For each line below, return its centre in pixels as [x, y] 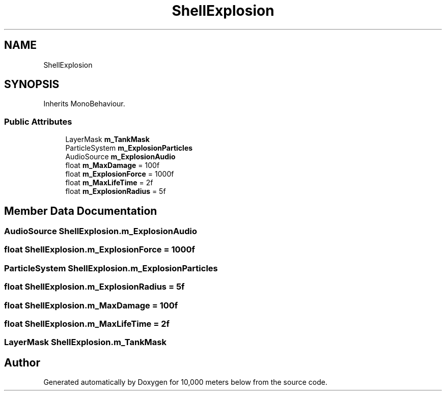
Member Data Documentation [81, 211]
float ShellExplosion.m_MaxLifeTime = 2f [87, 323]
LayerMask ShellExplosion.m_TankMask [86, 342]
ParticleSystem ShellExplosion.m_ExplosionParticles [111, 268]
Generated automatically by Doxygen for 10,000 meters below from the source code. [185, 382]
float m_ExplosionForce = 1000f [120, 174]
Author [22, 362]
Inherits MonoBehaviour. [84, 104]
